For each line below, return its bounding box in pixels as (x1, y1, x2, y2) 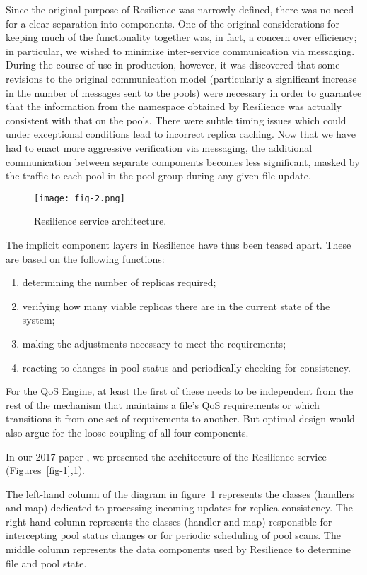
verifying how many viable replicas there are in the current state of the (22, 298, 330, 313)
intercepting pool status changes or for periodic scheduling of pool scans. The (6, 528, 341, 543)
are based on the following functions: (6, 251, 165, 266)
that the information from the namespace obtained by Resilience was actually (6, 99, 342, 114)
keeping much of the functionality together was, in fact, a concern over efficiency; (6, 30, 357, 45)
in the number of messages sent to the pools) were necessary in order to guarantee (6, 85, 362, 100)
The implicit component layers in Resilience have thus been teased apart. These (6, 237, 351, 251)
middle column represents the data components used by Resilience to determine (6, 542, 351, 557)
